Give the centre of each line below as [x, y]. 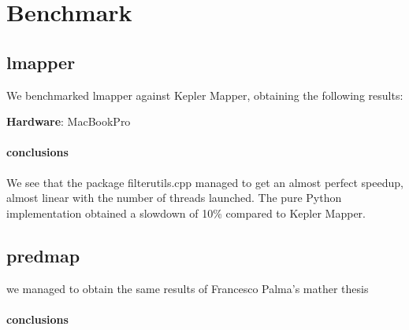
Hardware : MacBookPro [69, 121]
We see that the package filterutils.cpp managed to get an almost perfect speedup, [205, 182]
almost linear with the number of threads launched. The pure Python [174, 198]
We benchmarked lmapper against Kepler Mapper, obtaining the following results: [205, 95]
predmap [43, 255]
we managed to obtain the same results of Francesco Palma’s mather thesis [188, 288]
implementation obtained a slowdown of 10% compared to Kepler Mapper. [186, 213]
